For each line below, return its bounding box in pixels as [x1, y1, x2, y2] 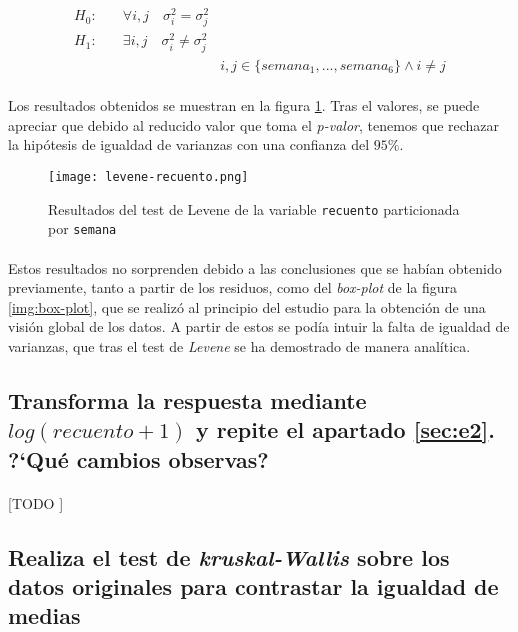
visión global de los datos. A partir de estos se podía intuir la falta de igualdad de [8, 316, 510, 337]
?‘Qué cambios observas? [8, 443, 269, 474]
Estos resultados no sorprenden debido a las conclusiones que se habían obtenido [8, 257, 502, 278]
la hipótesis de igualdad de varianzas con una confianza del [8, 134, 370, 155]
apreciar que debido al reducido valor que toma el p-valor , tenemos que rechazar [8, 114, 500, 135]
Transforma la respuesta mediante [8, 384, 367, 415]
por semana [48, 218, 117, 239]
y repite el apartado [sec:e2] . [195, 414, 496, 445]
